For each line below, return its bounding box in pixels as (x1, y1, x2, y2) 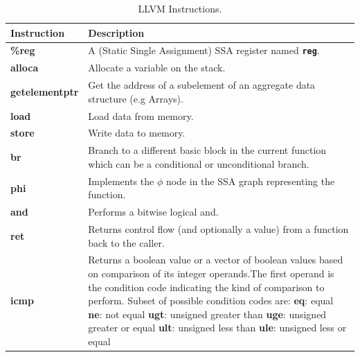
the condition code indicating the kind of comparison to (88, 279, 325, 294)
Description (88, 25, 145, 40)
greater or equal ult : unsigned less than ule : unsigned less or (88, 320, 347, 335)
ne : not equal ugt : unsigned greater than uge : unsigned (88, 306, 327, 321)
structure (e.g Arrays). (88, 91, 183, 105)
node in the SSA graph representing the (165, 173, 335, 188)
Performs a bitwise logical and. (88, 204, 219, 219)
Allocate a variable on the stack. (88, 60, 226, 75)
